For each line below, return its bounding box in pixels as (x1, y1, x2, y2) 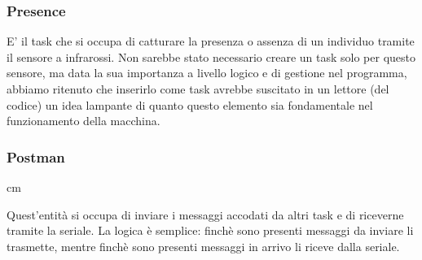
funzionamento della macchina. (7, 112, 160, 129)
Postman (7, 146, 65, 167)
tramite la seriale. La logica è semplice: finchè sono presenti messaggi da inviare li (7, 222, 414, 239)
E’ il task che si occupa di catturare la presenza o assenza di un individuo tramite (7, 32, 415, 50)
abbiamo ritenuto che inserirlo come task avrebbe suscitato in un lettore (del (7, 80, 389, 97)
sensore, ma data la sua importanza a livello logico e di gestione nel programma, (7, 64, 407, 81)
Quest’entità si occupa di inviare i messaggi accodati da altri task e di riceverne (7, 206, 404, 223)
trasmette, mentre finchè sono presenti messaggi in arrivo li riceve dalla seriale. (7, 237, 400, 254)
